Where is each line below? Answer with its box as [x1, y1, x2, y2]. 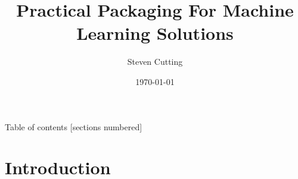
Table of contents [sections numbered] [5, 120, 142, 133]
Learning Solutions [76, 21, 234, 45]
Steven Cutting [127, 55, 183, 68]
